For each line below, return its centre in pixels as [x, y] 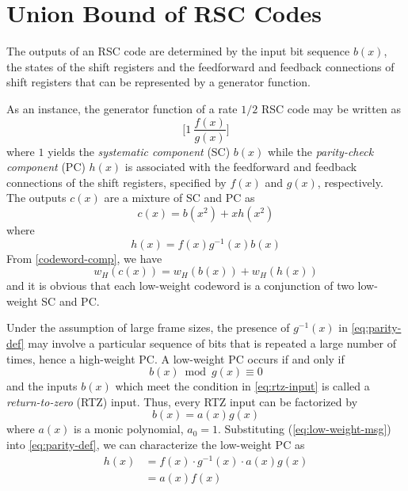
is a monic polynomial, [129, 429]
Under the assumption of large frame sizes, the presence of [148, 327]
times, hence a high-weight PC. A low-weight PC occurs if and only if [175, 358]
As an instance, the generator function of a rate [122, 108]
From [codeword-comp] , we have [84, 258]
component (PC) [46, 167]
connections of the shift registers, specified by [116, 182]
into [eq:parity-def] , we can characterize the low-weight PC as [156, 444]
